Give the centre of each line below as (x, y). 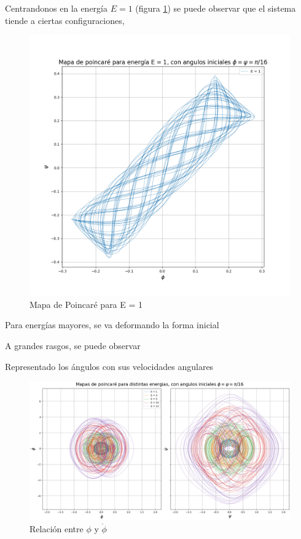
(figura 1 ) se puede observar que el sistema (216, 8)
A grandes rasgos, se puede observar (73, 345)
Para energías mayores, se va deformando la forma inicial (112, 325)
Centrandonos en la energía (56, 8)
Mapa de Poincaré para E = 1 (86, 304)
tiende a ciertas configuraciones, (65, 20)
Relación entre (57, 528)
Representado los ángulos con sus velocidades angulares (109, 366)
